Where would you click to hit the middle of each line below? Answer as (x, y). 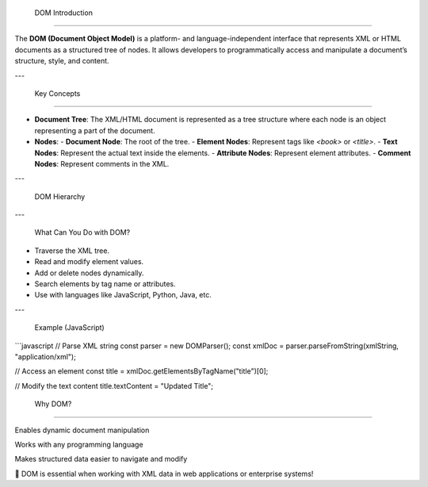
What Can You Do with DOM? (82, 232)
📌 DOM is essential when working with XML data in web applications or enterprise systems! (164, 474)
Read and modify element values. (89, 262)
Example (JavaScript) (69, 328)
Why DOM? (53, 404)
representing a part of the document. (95, 130)
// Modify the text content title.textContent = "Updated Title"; (114, 385)
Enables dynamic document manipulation (82, 430)
